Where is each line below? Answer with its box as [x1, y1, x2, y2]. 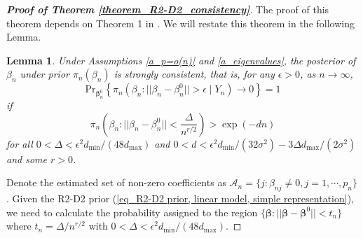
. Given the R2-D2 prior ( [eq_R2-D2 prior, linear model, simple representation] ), [6, 191, 355, 206]
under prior [20, 66, 69, 81]
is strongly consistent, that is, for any [114, 66, 275, 81]
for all [6, 136, 33, 150]
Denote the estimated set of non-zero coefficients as [6, 175, 226, 190]
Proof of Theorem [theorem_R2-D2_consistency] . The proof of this [6, 2, 329, 16]
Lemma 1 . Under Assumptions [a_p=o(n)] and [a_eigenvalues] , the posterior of [6, 52, 356, 67]
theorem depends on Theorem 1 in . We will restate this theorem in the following [6, 15, 355, 30]
